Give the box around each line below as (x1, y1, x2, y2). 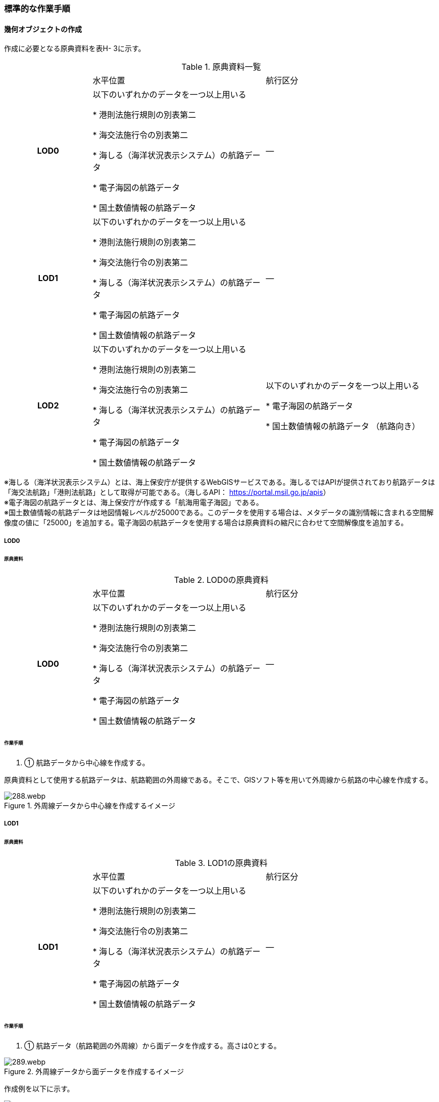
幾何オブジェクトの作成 (4, 24, 82, 33)
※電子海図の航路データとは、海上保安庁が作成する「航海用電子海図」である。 (4, 498, 263, 507)
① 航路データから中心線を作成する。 (24, 758, 150, 767)
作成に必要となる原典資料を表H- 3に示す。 (4, 44, 145, 53)
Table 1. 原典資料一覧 (181, 62, 261, 72)
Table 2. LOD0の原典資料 (174, 575, 269, 585)
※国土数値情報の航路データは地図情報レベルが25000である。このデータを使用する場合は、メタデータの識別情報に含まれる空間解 (4, 508, 434, 517)
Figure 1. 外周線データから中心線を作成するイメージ (4, 801, 176, 810)
